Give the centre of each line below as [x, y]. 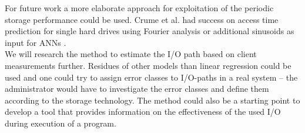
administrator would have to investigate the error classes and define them [137, 89]
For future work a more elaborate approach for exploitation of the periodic [139, 8]
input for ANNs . [36, 42]
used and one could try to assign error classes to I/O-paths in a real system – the [151, 77]
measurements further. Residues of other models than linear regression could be [148, 65]
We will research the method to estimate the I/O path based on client [131, 54]
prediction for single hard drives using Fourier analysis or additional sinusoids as [150, 31]
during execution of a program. [61, 123]
